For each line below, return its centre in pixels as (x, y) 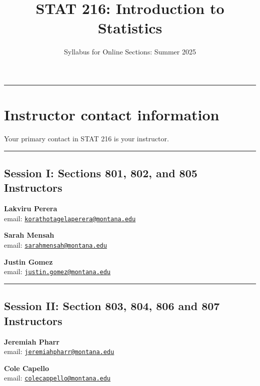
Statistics (130, 28)
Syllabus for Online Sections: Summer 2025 (130, 52)
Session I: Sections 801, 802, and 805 (101, 173)
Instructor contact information (112, 115)
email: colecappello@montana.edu (57, 378)
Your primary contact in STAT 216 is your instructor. (86, 139)
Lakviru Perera (31, 208)
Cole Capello (27, 368)
